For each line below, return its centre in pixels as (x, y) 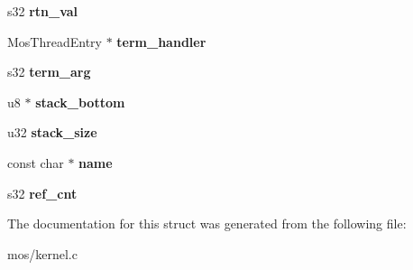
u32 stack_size (52, 132)
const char (36, 162)
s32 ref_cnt (42, 193)
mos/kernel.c (42, 253)
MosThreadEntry (55, 41)
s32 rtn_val (43, 11)
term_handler (161, 41)
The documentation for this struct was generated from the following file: (207, 223)
